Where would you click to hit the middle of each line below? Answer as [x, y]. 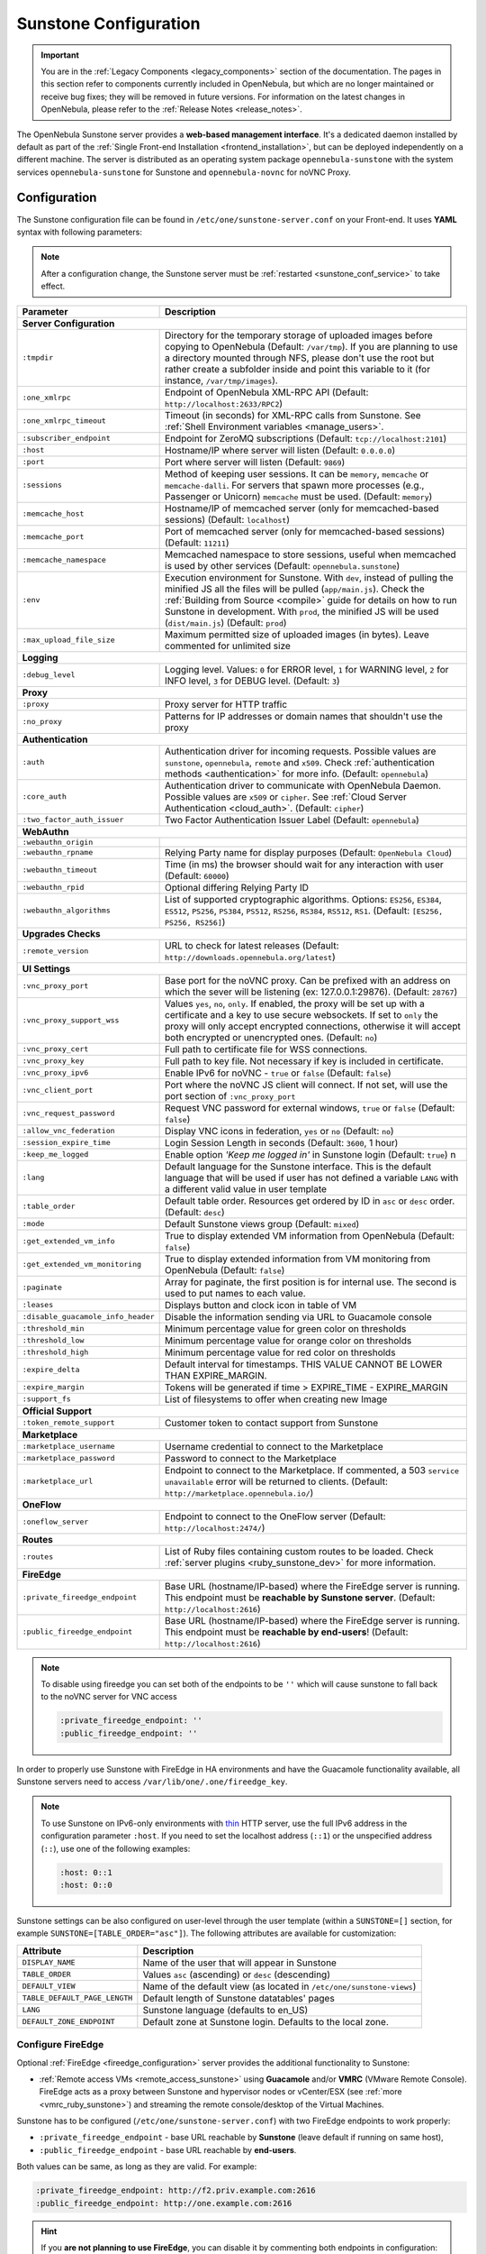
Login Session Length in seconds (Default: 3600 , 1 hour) [282, 1142]
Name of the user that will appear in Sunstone [240, 1963]
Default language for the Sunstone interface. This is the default [298, 1166]
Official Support [57, 1411]
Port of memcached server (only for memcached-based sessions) [305, 531]
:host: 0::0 [86, 1885]
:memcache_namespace [64, 560]
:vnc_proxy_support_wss [71, 1020]
